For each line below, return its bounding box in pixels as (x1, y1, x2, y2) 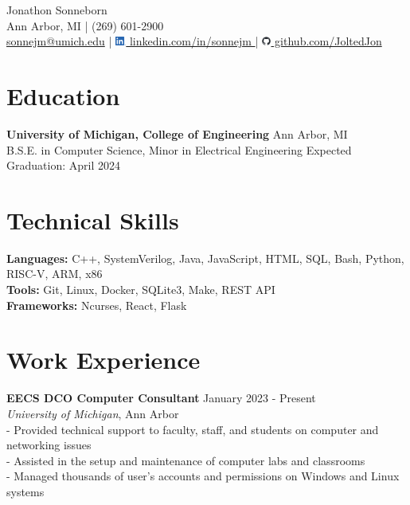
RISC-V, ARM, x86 (6, 265, 103, 282)
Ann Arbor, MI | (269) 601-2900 (6, 17, 164, 33)
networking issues (6, 436, 92, 453)
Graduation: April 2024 (6, 157, 120, 174)
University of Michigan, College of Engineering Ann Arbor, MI (6, 125, 348, 142)
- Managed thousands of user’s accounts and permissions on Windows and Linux (6, 468, 400, 484)
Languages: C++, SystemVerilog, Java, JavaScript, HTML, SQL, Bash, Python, (6, 249, 404, 266)
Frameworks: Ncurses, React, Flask (6, 296, 187, 313)
